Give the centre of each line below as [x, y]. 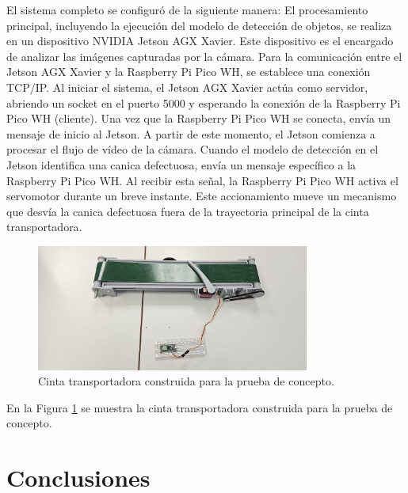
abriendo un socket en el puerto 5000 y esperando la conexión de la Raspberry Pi [204, 102]
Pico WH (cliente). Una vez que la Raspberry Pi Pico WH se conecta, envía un [199, 118]
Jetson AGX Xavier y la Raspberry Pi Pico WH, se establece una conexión [189, 72]
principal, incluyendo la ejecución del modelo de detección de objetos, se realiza [199, 25]
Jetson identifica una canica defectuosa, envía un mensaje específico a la [181, 164]
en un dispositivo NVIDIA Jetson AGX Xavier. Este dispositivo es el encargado [200, 41]
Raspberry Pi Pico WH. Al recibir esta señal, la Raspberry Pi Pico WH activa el [202, 180]
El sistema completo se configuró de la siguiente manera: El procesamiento [187, 9]
